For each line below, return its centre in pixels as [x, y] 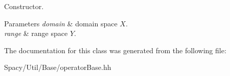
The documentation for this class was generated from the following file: [115, 50]
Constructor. [24, 6]
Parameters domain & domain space [61, 23]
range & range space [36, 33]
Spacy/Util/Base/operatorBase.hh [58, 67]
